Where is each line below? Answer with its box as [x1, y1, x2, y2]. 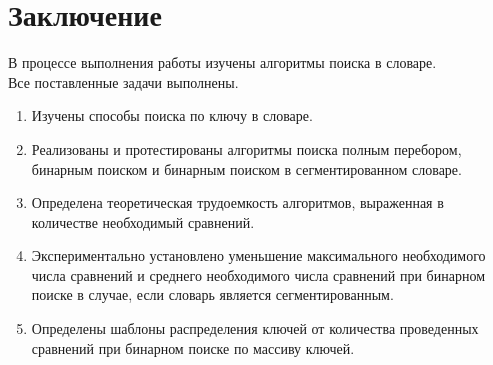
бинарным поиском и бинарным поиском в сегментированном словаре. [31, 158, 462, 179]
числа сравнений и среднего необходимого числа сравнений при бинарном [31, 264, 486, 285]
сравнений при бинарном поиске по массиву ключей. [31, 337, 355, 358]
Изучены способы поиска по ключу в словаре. [31, 105, 313, 126]
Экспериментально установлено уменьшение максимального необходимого [31, 245, 486, 266]
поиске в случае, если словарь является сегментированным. [31, 284, 394, 305]
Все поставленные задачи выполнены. [8, 71, 239, 92]
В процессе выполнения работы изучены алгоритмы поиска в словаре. [8, 52, 437, 73]
